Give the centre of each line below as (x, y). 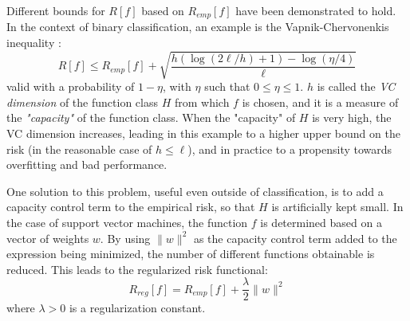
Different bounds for (56, 10)
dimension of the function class (82, 102)
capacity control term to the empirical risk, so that (131, 207)
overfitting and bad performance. (87, 164)
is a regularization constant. (137, 308)
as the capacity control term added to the (295, 238)
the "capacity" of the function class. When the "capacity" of (151, 117)
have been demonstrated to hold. (316, 10)
